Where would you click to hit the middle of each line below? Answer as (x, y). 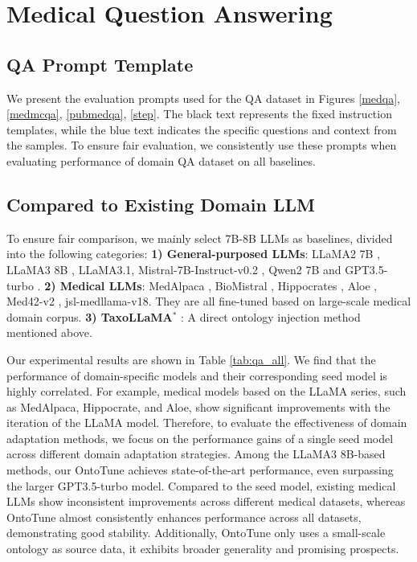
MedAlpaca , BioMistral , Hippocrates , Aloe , (263, 285)
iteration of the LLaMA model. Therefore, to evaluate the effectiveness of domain (207, 423)
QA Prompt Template (100, 64)
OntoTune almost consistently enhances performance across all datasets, (184, 517)
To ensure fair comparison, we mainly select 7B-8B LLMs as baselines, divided (200, 238)
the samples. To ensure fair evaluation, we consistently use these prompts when (202, 145)
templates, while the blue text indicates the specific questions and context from (202, 129)
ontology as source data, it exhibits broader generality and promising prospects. (203, 549)
